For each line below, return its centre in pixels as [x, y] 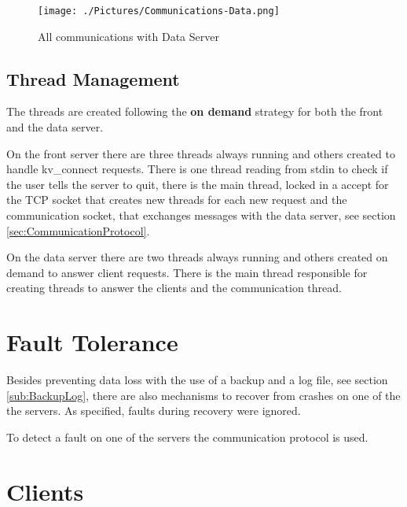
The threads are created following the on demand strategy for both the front [195, 111]
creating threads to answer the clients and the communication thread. [174, 288]
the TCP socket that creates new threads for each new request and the [177, 200]
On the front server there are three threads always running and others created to [201, 153]
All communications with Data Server [128, 36]
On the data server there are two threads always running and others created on [197, 257]
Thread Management [93, 78]
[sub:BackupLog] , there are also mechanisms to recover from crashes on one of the [203, 395]
